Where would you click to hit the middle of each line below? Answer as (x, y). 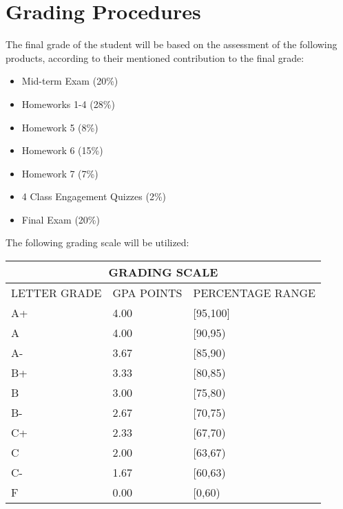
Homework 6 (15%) (62, 150)
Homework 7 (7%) (60, 173)
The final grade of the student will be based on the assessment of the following (171, 44)
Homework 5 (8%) (60, 127)
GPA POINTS (147, 293)
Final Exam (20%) (61, 219)
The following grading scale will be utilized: (97, 242)
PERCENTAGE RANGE (254, 293)
